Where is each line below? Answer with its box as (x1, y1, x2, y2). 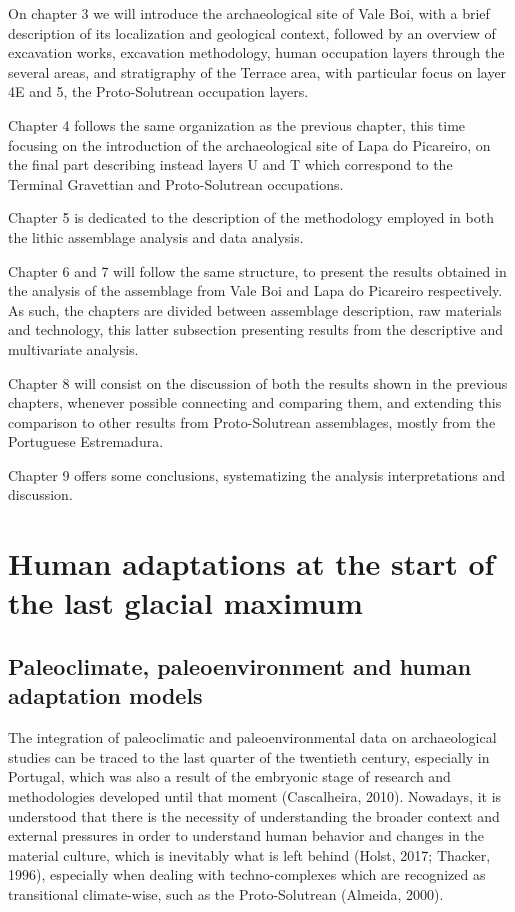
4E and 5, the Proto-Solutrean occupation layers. (8, 81, 309, 102)
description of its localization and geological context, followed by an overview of (8, 22, 496, 43)
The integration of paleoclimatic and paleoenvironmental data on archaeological (8, 727, 497, 748)
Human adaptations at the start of (8, 543, 495, 584)
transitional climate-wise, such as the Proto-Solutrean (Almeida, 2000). (8, 883, 444, 904)
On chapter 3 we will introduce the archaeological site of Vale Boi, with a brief (8, 3, 490, 23)
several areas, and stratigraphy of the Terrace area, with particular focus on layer (8, 61, 507, 82)
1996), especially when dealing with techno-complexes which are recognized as (8, 864, 486, 885)
